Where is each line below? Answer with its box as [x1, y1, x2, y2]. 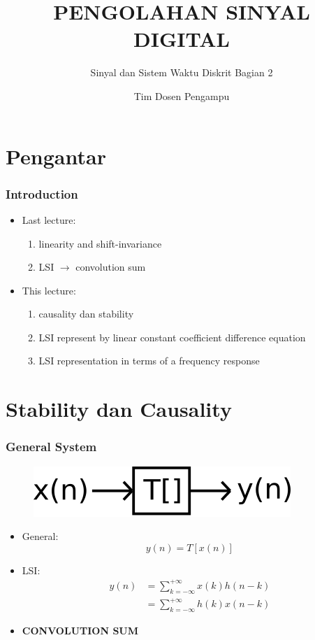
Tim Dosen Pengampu [133, 88, 230, 103]
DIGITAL [133, 24, 230, 53]
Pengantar [6, 141, 106, 170]
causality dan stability [38, 306, 134, 321]
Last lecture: [22, 212, 76, 227]
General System [6, 438, 97, 455]
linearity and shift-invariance [38, 236, 162, 250]
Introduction [6, 185, 78, 202]
